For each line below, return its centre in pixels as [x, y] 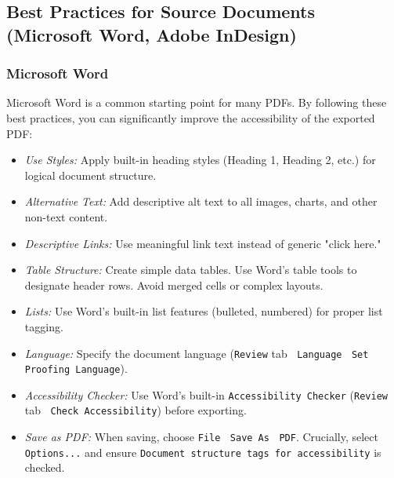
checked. [45, 467]
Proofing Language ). [76, 369]
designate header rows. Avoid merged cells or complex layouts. [174, 285]
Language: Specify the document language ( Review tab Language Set [197, 353]
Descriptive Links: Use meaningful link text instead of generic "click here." [203, 243]
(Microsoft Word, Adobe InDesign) [152, 34]
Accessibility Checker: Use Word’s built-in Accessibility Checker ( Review [206, 394]
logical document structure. [90, 175]
